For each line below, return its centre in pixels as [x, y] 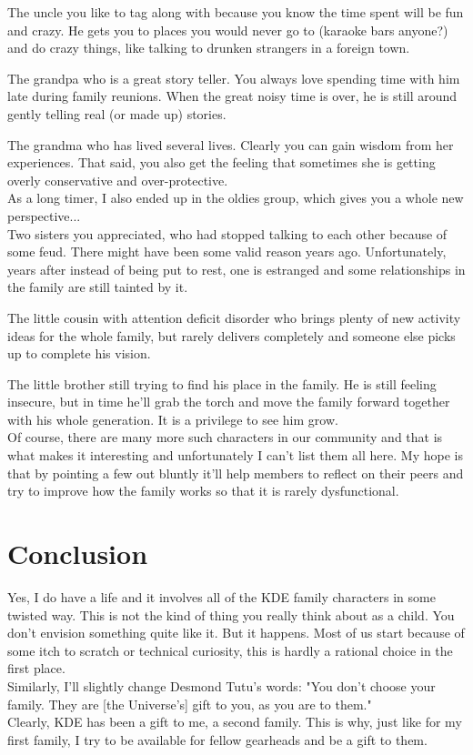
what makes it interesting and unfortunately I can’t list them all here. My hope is [235, 455]
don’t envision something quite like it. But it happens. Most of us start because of [236, 633]
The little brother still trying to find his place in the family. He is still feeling [222, 383]
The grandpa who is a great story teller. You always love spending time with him [234, 78]
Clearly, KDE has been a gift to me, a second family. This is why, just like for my [235, 722]
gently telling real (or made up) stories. [117, 113]
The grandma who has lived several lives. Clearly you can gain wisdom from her [231, 144]
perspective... [44, 215]
